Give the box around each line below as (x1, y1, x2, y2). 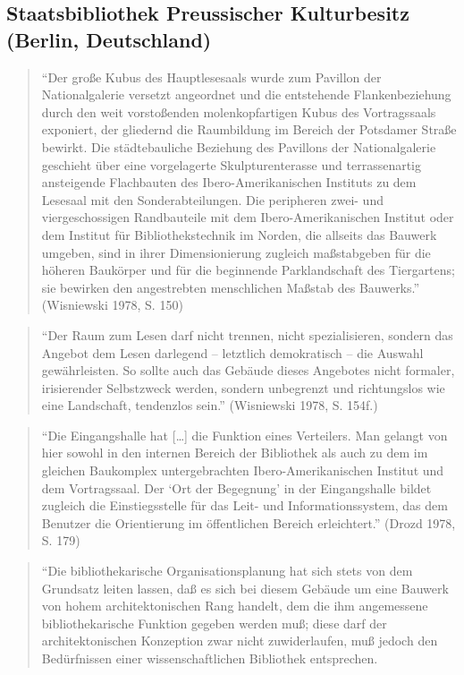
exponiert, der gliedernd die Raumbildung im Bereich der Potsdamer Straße (41, 120, 457, 139)
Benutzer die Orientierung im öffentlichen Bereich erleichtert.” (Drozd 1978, (41, 513, 456, 532)
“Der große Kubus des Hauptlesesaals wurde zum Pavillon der (41, 67, 382, 86)
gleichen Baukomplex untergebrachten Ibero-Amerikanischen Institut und (41, 461, 444, 480)
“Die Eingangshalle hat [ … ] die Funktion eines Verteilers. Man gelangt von (41, 425, 448, 444)
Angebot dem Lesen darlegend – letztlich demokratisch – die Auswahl (41, 343, 424, 362)
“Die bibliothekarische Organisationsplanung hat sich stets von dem (41, 561, 413, 580)
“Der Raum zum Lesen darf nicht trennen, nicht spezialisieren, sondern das (41, 325, 453, 344)
